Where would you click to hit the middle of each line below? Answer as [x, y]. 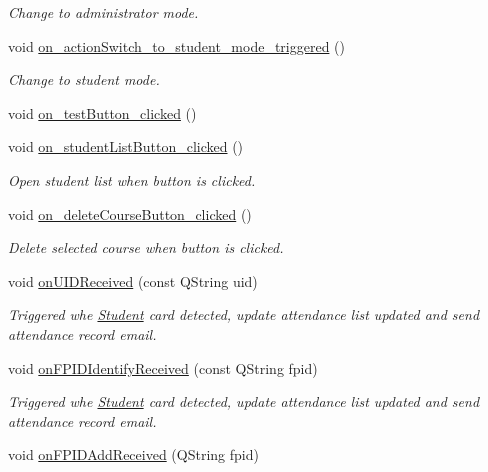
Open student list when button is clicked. [132, 179]
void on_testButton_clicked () [102, 112]
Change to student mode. [84, 79]
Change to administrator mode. [103, 12]
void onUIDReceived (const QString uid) [133, 280]
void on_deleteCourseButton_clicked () [130, 213]
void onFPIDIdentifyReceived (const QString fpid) [163, 367]
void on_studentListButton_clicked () [126, 146]
